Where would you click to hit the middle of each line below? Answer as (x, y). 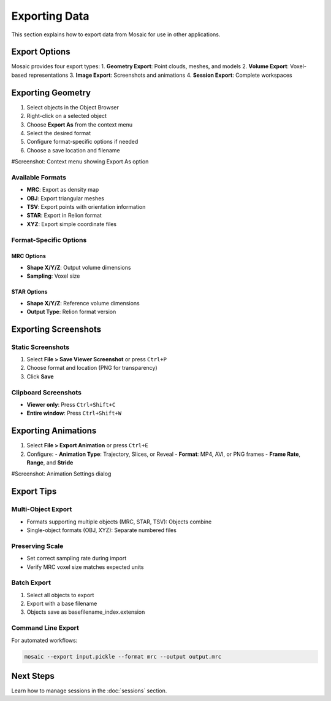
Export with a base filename (62, 604)
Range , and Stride (50, 463)
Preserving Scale (37, 546)
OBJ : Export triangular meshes (65, 198)
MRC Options (29, 256)
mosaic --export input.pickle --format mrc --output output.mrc (123, 656)
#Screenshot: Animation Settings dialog (61, 474)
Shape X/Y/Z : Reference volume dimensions (83, 303)
